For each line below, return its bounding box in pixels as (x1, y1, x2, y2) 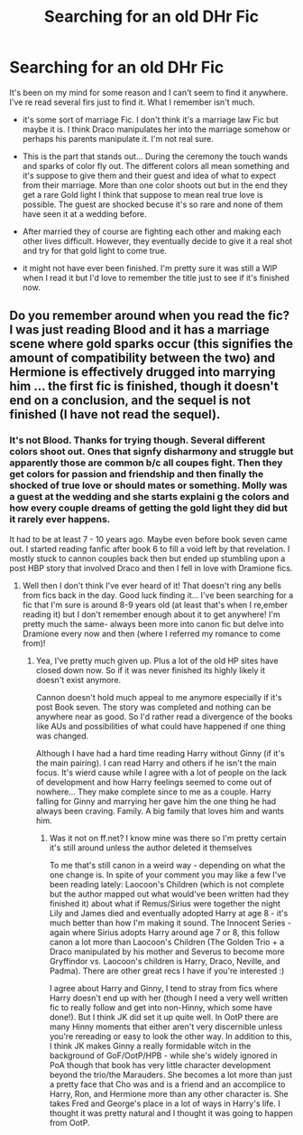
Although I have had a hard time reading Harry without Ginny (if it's (35, 747, 286, 758)
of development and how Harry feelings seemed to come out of (35, 776, 272, 787)
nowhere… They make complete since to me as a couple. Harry (35, 786, 272, 797)
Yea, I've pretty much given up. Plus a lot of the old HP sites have (35, 655, 279, 666)
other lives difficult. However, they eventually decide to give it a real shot (22, 235, 293, 246)
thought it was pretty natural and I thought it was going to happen (49, 1107, 293, 1118)
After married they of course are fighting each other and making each (22, 226, 281, 237)
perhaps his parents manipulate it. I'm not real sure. (22, 133, 215, 144)
